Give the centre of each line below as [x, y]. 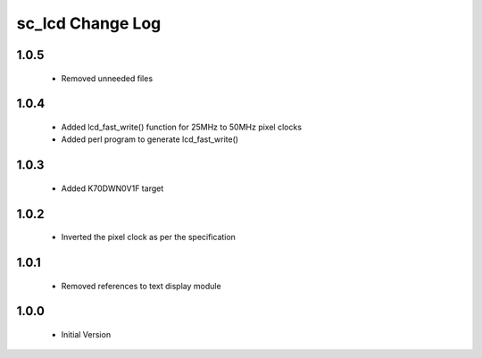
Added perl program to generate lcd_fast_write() [150, 139]
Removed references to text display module [141, 286]
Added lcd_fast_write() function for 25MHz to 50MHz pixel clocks [182, 127]
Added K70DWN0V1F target [112, 188]
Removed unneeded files [107, 78]
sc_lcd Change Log [89, 23]
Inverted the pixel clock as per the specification [149, 237]
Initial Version [86, 334]
